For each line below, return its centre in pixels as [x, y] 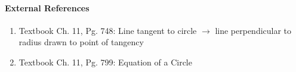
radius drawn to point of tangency [81, 42]
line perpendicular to [253, 30]
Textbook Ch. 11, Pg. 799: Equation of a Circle [105, 62]
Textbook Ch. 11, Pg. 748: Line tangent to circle [108, 30]
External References [47, 7]
